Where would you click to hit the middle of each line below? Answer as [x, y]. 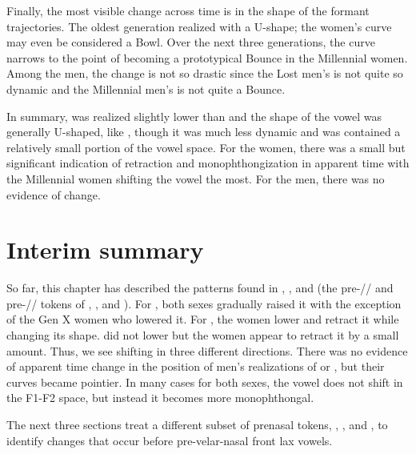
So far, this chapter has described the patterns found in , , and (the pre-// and [200, 288]
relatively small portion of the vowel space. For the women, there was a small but [206, 147]
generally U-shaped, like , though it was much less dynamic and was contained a [204, 132]
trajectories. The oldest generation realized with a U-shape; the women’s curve [199, 26]
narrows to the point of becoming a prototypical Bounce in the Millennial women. [207, 57]
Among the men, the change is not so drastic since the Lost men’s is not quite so [205, 73]
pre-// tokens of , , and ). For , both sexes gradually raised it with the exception [204, 303]
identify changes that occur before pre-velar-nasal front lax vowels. [170, 440]
